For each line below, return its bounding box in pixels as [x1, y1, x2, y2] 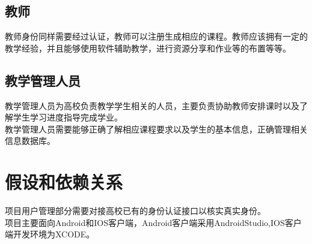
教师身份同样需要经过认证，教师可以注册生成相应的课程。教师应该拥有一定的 [5, 30, 308, 43]
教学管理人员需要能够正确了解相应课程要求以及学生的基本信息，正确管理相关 [5, 122, 308, 135]
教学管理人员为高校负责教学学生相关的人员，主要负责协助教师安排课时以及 [5, 99, 299, 112]
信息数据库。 [5, 134, 55, 147]
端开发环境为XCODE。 [5, 228, 95, 240]
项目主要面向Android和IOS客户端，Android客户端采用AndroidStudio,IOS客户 [5, 216, 302, 228]
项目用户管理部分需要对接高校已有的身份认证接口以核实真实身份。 [5, 204, 266, 217]
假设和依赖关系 [5, 170, 123, 194]
